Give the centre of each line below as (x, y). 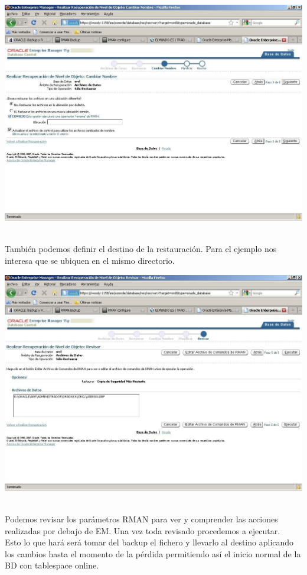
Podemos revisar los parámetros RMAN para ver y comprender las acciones (141, 519)
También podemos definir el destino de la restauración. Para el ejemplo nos (141, 249)
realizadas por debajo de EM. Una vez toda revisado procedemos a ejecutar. (143, 530)
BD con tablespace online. (52, 565)
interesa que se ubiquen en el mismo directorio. (90, 260)
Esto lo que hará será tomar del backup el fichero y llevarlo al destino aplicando (149, 542)
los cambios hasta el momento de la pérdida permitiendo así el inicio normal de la (153, 553)
